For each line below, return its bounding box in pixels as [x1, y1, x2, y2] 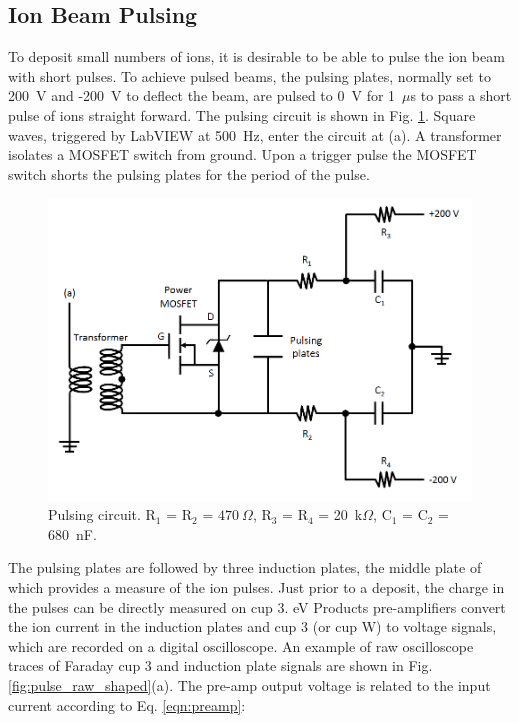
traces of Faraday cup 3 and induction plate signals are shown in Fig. [8, 655, 433, 676]
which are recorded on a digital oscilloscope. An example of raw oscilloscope [8, 635, 474, 656]
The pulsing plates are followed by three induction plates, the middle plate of [8, 557, 482, 578]
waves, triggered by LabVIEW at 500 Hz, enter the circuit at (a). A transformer [8, 124, 502, 145]
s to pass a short [410, 85, 512, 106]
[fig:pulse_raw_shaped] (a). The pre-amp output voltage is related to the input [8, 674, 491, 695]
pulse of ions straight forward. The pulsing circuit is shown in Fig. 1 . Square [8, 104, 476, 125]
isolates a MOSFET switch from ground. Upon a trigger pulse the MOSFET [8, 144, 477, 165]
